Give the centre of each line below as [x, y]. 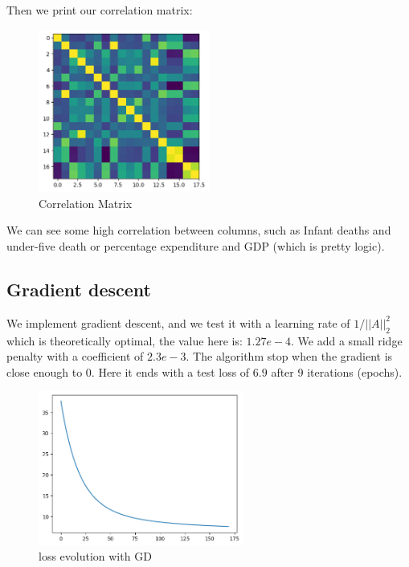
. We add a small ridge [347, 340]
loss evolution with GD [95, 556]
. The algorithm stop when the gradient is [289, 356]
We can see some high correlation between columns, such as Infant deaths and [199, 230]
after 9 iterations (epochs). [337, 371]
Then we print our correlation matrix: [100, 10]
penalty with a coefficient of [75, 356]
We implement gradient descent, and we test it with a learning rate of [178, 322]
